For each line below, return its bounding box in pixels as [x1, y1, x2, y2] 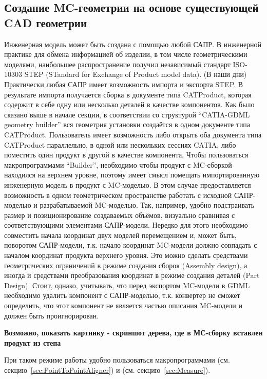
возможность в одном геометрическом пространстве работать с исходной [4, 189, 232, 200]
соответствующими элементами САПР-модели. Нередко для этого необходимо [4, 220, 248, 230]
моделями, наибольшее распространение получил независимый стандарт [4, 58, 231, 69]
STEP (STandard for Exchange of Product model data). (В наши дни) [24, 69, 247, 79]
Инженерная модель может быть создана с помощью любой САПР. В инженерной [4, 38, 262, 49]
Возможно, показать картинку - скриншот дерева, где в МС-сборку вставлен [4, 327, 263, 338]
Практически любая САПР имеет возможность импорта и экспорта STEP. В [4, 78, 243, 89]
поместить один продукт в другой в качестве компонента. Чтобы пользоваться [4, 149, 249, 160]
